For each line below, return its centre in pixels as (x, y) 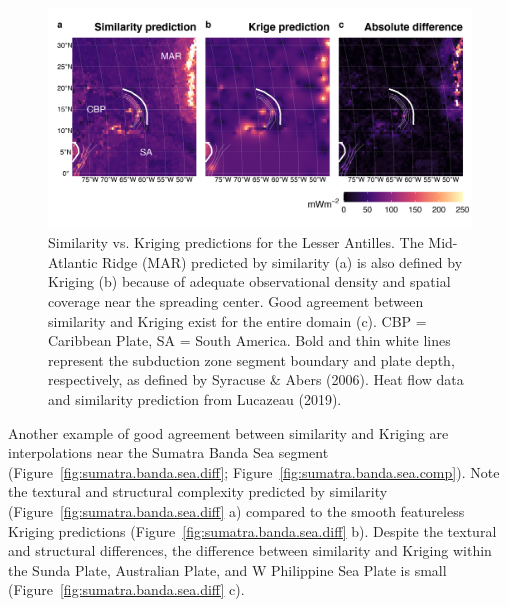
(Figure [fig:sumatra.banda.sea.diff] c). (126, 589)
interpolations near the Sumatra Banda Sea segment (168, 452)
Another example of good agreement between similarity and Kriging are (228, 432)
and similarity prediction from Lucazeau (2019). (195, 399)
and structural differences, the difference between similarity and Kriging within (250, 550)
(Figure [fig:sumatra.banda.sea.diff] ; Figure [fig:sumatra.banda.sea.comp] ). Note (254, 471)
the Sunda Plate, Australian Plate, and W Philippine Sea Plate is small (227, 569)
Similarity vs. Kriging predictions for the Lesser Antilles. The (236, 242)
